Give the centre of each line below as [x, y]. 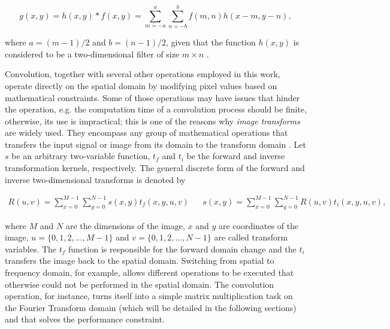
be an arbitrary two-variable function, [81, 156]
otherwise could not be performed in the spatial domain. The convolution [140, 284]
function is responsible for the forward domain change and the [182, 249]
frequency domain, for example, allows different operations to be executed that [149, 272]
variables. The [31, 249]
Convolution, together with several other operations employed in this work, [143, 74]
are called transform [251, 237]
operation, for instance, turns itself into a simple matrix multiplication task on [149, 296]
